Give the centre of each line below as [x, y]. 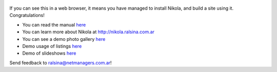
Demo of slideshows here [49, 53]
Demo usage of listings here [52, 46]
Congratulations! [27, 15]
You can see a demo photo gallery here [64, 39]
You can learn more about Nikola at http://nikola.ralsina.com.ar [88, 32]
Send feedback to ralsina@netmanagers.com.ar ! [61, 63]
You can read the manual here [54, 25]
